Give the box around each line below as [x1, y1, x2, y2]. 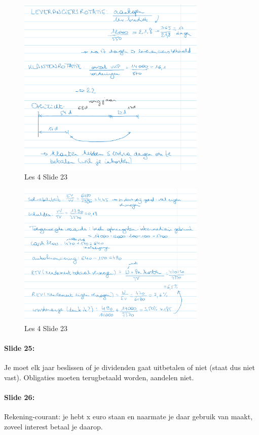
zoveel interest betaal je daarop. [4, 421, 103, 432]
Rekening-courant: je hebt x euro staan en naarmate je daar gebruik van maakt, [4, 411, 253, 422]
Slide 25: [4, 343, 35, 353]
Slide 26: [4, 392, 35, 403]
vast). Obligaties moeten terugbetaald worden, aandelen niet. [4, 372, 194, 383]
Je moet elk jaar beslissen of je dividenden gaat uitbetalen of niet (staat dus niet [4, 362, 255, 373]
